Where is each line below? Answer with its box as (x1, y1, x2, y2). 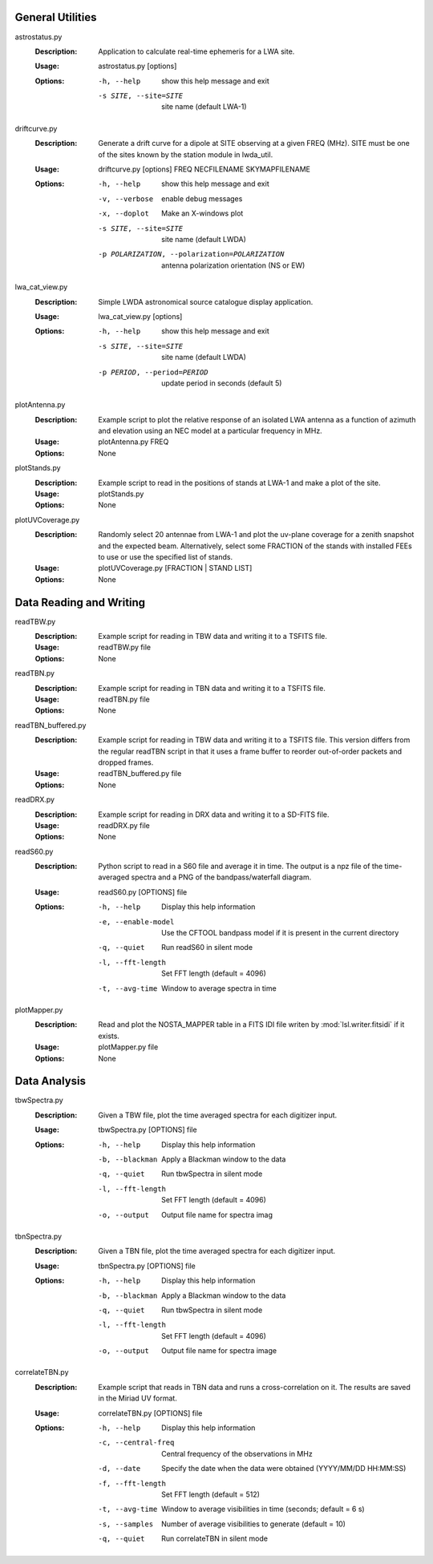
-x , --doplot (98, 209, 150, 218)
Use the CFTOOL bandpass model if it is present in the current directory (161, 928, 399, 938)
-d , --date (98, 1464, 141, 1473)
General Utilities (14, 10, 97, 24)
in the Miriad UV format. (98, 1393, 178, 1403)
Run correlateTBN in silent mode (161, 1534, 269, 1543)
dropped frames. (98, 758, 154, 767)
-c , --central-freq (98, 1438, 175, 1447)
